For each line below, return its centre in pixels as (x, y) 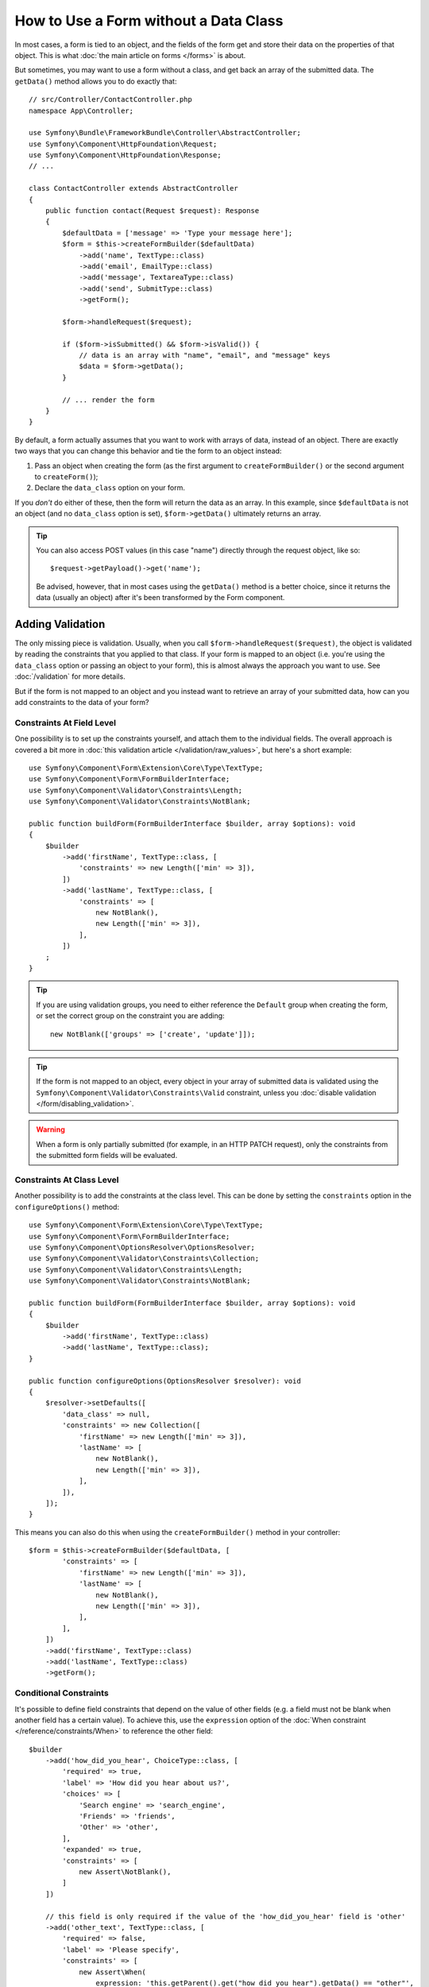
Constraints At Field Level (66, 722)
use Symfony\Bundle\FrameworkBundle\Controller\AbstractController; (165, 133)
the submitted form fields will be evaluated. (107, 1156)
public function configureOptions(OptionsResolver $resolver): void (165, 1381)
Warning (50, 1129)
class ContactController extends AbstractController (133, 188)
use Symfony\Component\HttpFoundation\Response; (125, 155)
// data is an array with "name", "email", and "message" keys (205, 355)
